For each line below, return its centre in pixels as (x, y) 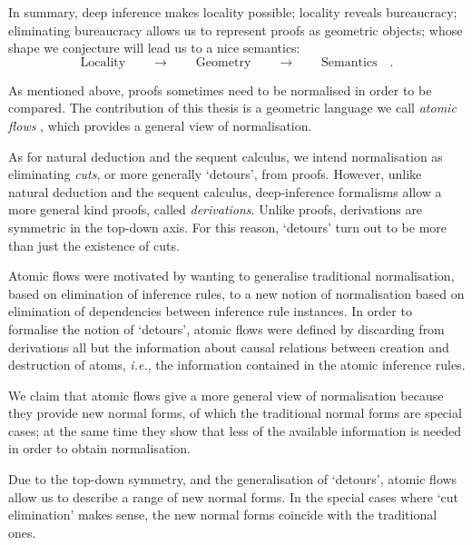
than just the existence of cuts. (94, 245)
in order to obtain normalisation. (99, 448)
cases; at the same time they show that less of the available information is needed (235, 430)
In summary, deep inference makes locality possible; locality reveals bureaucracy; (233, 12)
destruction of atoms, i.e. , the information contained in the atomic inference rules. (237, 365)
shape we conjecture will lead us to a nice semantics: (154, 48)
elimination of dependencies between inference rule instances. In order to (210, 311)
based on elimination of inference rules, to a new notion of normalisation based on (236, 293)
